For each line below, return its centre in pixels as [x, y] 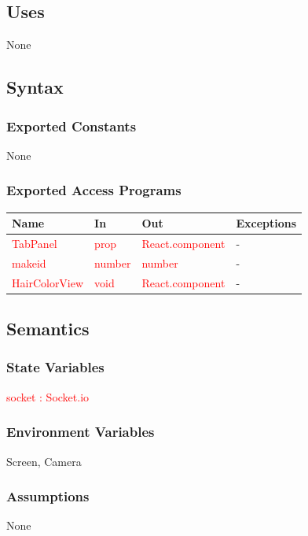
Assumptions [48, 496]
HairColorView [48, 282]
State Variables [55, 367]
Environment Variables [81, 432]
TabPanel [35, 243]
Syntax [35, 87]
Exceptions [266, 223]
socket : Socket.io [48, 396]
